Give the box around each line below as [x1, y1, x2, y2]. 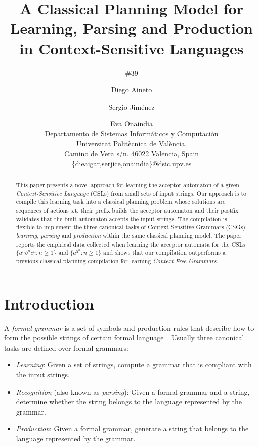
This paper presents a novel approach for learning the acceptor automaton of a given [16, 181, 239, 189]
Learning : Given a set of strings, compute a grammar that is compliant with [16, 359, 252, 370]
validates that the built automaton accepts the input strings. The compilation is [16, 214, 227, 223]
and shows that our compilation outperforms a [103, 248, 226, 257]
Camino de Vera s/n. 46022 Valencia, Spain [64, 148, 199, 159]
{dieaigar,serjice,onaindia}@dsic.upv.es [71, 158, 192, 168]
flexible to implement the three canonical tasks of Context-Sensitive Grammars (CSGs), [16, 223, 247, 231]
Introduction [4, 293, 94, 314]
